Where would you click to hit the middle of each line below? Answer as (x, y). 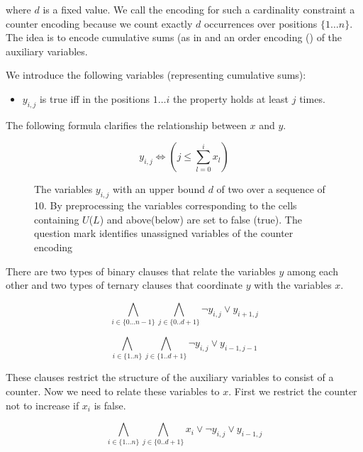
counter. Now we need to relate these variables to (113, 391)
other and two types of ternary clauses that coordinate (124, 285)
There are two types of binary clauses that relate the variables (141, 271)
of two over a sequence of (271, 189)
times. (312, 98)
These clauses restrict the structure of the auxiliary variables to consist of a (170, 377)
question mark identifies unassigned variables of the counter (164, 233)
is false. (110, 405)
